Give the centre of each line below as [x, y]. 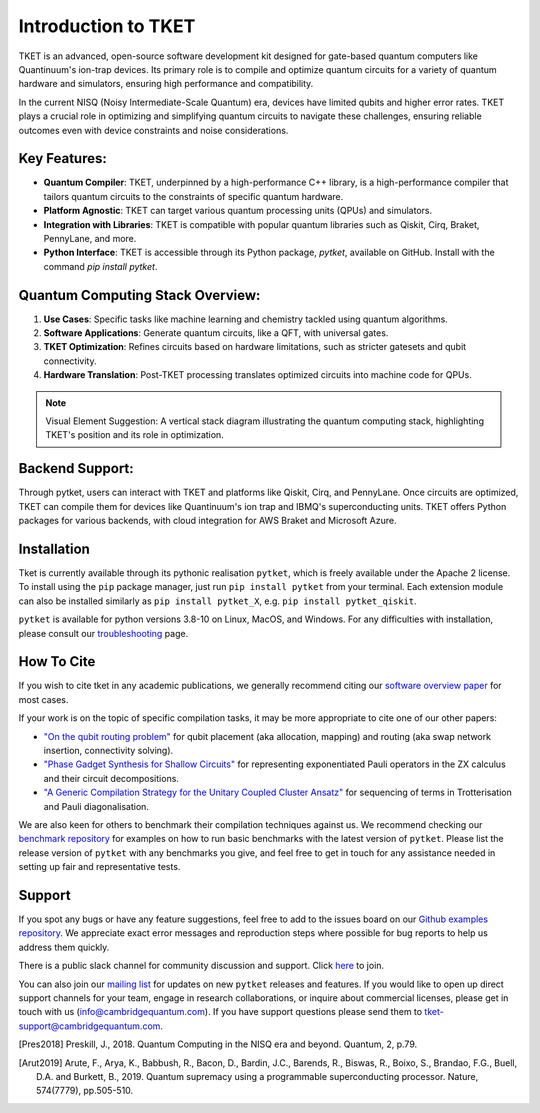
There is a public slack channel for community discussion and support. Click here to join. [201, 966]
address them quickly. [64, 947]
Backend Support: [76, 468]
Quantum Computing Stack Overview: [139, 295]
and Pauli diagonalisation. [96, 806]
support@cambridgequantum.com [89, 1026]
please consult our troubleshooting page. [103, 633]
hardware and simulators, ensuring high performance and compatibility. [166, 84]
